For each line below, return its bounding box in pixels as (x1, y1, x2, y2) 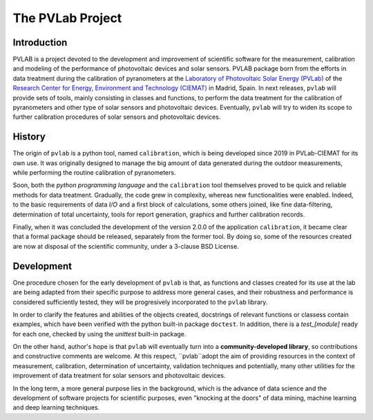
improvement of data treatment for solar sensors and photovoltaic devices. (12, 372, 226, 380)
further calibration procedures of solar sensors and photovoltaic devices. (12, 113, 221, 121)
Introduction (12, 37, 68, 48)
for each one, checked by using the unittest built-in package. (12, 330, 186, 338)
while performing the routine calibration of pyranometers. (12, 169, 176, 177)
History (12, 131, 46, 143)
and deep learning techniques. (12, 403, 100, 412)
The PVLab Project (12, 10, 122, 26)
